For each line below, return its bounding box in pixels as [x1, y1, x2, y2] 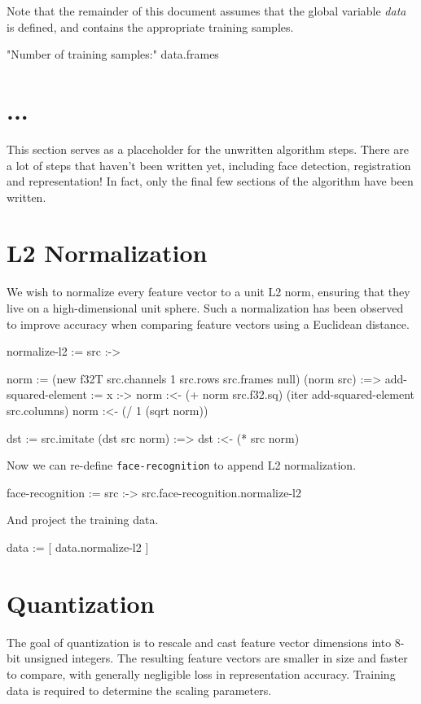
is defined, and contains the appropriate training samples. [7, 18, 294, 35]
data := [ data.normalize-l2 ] [7, 539, 149, 555]
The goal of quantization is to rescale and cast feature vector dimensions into [7, 633, 392, 650]
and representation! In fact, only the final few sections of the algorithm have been [7, 173, 414, 190]
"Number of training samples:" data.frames [7, 46, 219, 63]
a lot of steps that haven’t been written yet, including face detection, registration [7, 156, 411, 173]
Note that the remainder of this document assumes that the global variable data [7, 2, 406, 19]
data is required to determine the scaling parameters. [7, 681, 272, 698]
